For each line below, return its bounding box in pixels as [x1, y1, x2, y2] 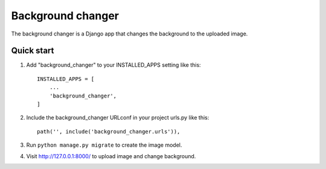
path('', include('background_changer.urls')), [37, 128, 181, 135]
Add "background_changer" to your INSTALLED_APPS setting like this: [26, 61, 202, 69]
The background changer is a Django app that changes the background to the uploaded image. [11, 30, 248, 37]
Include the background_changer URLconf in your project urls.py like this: [26, 114, 209, 121]
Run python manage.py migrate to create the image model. [26, 141, 182, 149]
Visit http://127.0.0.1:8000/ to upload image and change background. [26, 152, 196, 159]
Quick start [11, 46, 54, 56]
